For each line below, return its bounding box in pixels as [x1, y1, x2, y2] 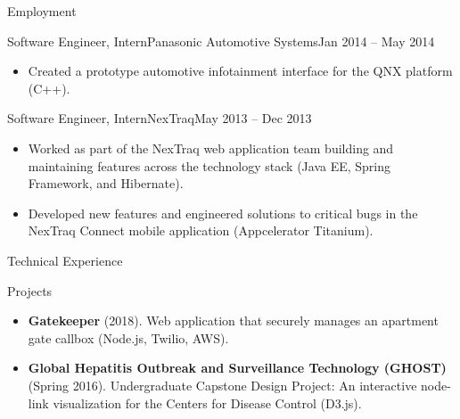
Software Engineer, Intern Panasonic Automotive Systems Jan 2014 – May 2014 [7, 31, 435, 50]
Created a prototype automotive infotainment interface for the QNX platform [28, 62, 453, 80]
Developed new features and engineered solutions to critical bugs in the [28, 203, 418, 222]
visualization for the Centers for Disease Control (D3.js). [53, 393, 362, 412]
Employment [7, 2, 77, 20]
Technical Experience [7, 251, 123, 269]
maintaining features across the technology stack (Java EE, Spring [28, 156, 391, 175]
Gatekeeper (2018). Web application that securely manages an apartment [28, 311, 439, 330]
